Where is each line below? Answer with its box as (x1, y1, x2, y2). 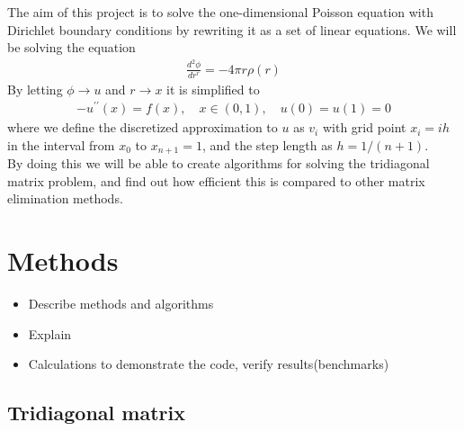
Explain (28, 324, 72, 343)
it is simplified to (166, 79, 260, 98)
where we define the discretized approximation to (7, 118, 278, 137)
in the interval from (7, 135, 115, 154)
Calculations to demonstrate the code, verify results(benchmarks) (28, 355, 389, 373)
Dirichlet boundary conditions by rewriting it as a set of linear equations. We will (7, 20, 457, 39)
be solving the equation (7, 38, 136, 57)
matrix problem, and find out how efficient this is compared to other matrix (7, 171, 425, 190)
